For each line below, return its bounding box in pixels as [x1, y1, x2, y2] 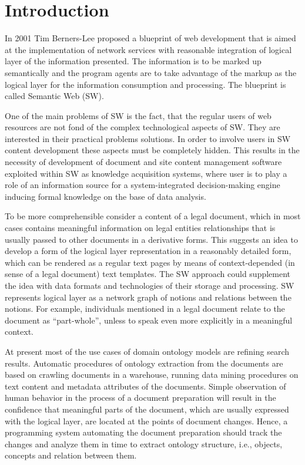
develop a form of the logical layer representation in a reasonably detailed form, [5, 245, 291, 257]
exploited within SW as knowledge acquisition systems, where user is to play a [5, 167, 287, 179]
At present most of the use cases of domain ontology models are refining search [5, 345, 290, 357]
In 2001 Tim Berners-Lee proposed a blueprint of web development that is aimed [5, 32, 296, 44]
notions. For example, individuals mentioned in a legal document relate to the [5, 302, 285, 315]
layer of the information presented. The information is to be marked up [5, 55, 262, 67]
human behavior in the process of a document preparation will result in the [5, 391, 276, 404]
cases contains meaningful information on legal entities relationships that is [5, 222, 276, 234]
